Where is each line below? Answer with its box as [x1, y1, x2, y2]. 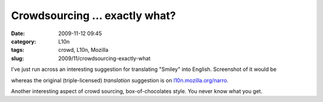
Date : [11, 30, 25, 37]
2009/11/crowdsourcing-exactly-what [58, 54, 151, 62]
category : [11, 38, 36, 45]
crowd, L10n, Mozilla [58, 47, 109, 54]
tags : [11, 47, 25, 54]
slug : [11, 54, 24, 62]
